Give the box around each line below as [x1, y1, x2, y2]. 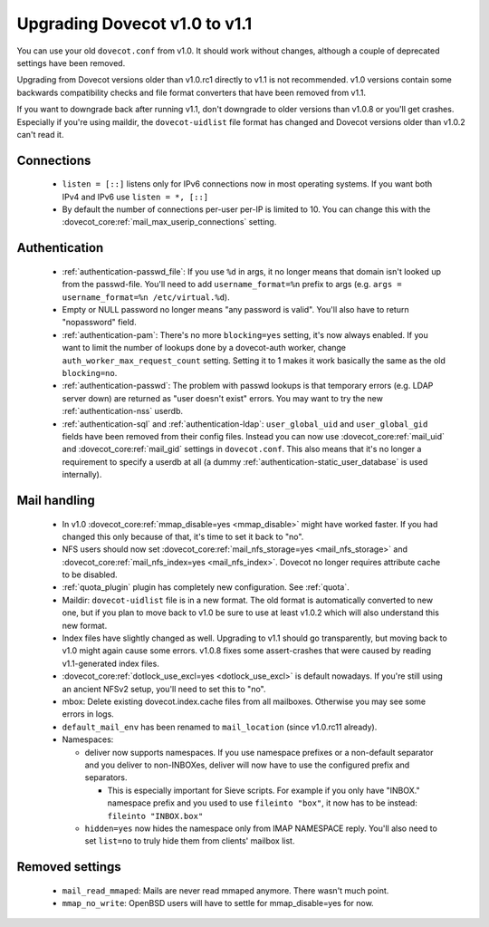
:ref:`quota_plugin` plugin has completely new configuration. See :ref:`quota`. [62, 582, 350, 593]
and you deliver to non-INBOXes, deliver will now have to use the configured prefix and [84, 759, 410, 770]
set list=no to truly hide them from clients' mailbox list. [84, 835, 295, 846]
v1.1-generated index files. [62, 658, 160, 669]
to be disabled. [62, 569, 118, 580]
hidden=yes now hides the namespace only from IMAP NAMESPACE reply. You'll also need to [84, 823, 438, 834]
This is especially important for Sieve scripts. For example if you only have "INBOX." [107, 785, 420, 796]
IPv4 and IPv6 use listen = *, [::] [62, 191, 209, 202]
